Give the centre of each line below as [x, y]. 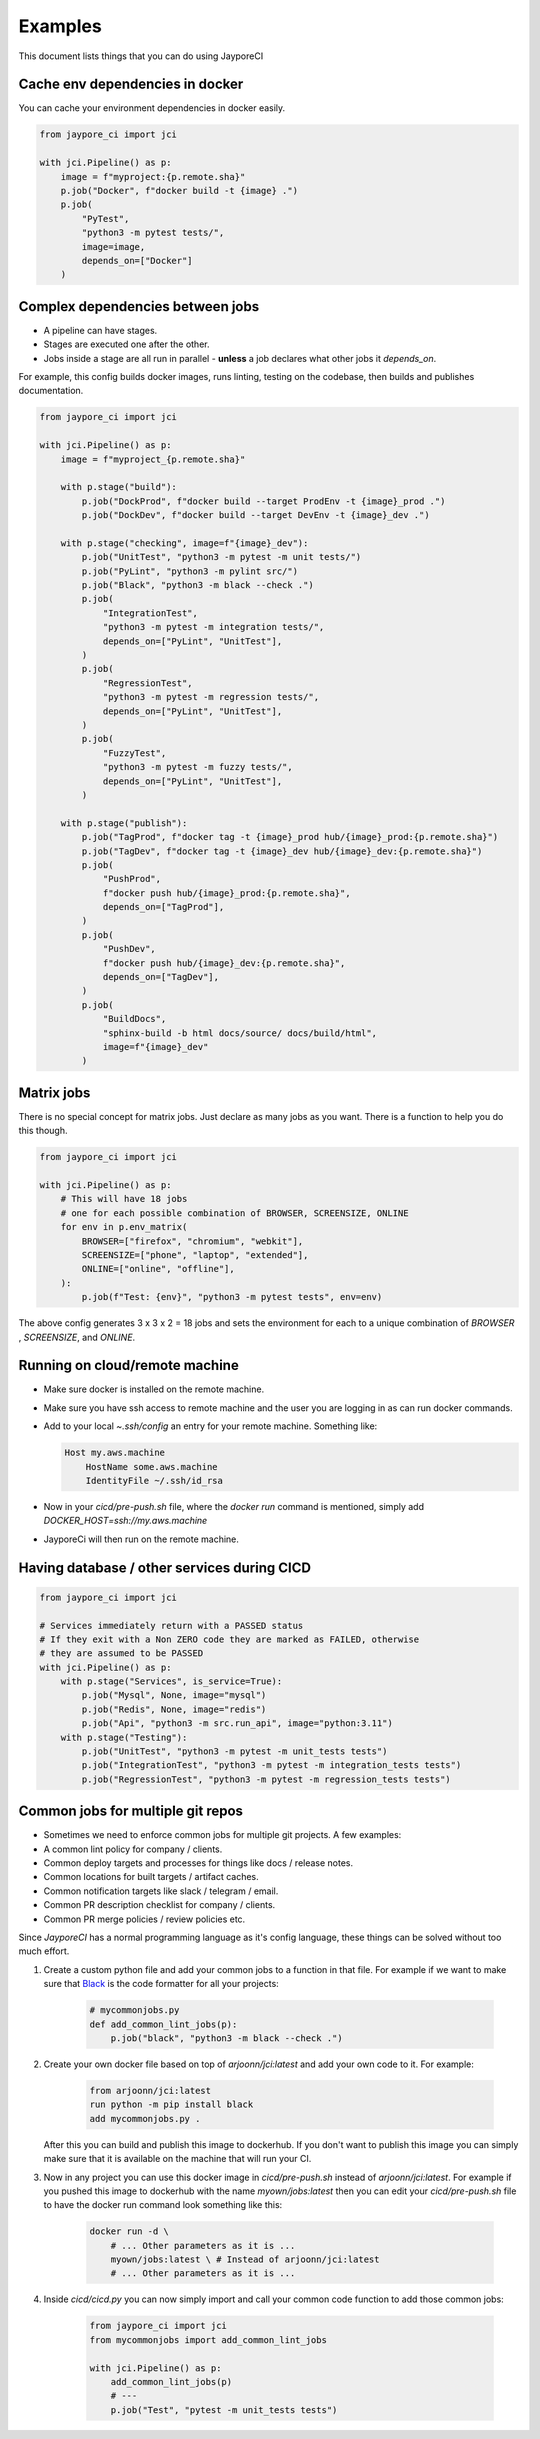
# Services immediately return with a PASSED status [171, 1625]
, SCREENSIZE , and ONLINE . [77, 1337]
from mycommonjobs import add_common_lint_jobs [208, 2339]
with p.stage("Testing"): [124, 1737]
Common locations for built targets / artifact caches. [151, 1877]
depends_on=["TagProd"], [163, 907]
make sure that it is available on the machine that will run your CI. [177, 2159]
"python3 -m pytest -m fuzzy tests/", [198, 767]
